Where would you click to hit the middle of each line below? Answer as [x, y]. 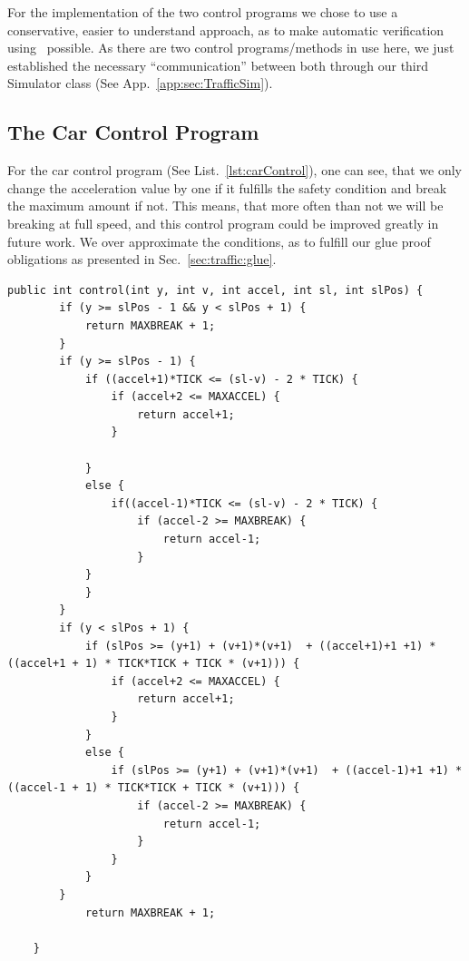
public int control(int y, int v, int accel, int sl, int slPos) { [215, 290]
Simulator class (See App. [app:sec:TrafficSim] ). [140, 83]
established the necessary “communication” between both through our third [218, 65]
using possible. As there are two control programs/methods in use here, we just [231, 48]
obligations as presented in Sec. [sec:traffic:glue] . [142, 259]
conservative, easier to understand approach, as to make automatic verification [226, 29]
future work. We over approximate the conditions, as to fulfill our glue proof [219, 241]
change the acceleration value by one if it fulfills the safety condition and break [227, 187]
